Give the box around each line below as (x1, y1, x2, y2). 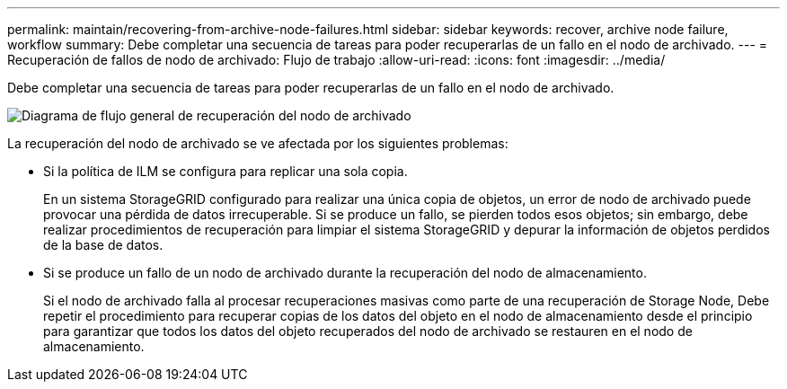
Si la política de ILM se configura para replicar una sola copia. (43, 164, 408, 179)
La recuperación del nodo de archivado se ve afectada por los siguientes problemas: (7, 136, 508, 151)
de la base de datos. (43, 237, 164, 252)
